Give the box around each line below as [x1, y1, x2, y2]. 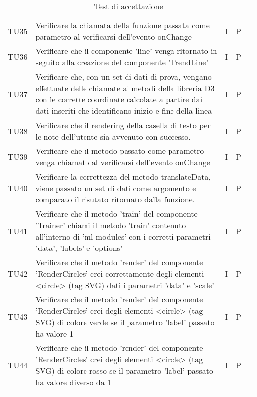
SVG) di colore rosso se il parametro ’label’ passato [35, 365, 213, 376]
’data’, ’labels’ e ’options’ [35, 242, 123, 253]
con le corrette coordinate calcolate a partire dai [35, 94, 203, 105]
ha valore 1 [35, 328, 74, 339]
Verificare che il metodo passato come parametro [35, 145, 204, 156]
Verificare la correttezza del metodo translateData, [35, 171, 211, 182]
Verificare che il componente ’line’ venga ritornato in [35, 45, 217, 56]
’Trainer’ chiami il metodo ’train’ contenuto [35, 219, 186, 231]
